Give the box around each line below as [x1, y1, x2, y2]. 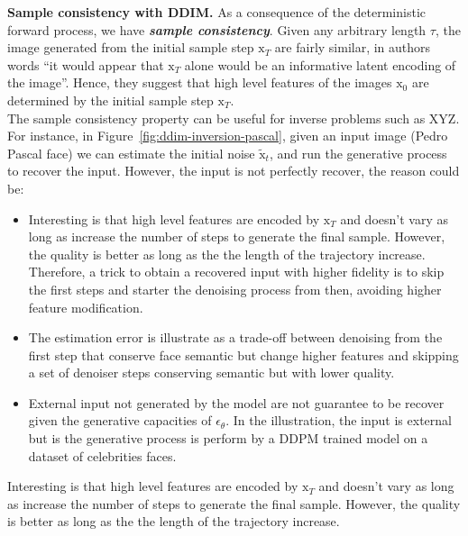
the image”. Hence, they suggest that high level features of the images [7, 73, 392, 92]
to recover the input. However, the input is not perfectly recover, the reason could [7, 161, 460, 180]
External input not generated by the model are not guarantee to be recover [28, 393, 445, 412]
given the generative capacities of [28, 411, 212, 430]
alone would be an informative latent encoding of [184, 55, 456, 74]
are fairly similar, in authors [274, 38, 431, 57]
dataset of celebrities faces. [28, 446, 177, 465]
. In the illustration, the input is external [225, 411, 452, 430]
